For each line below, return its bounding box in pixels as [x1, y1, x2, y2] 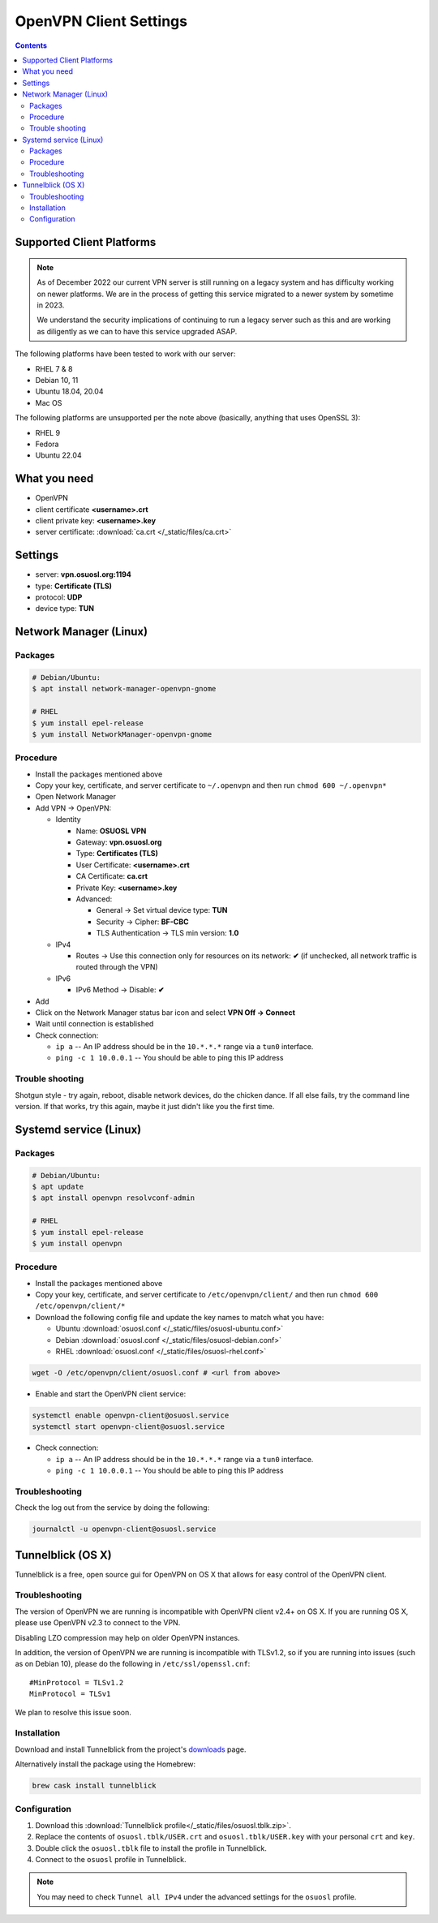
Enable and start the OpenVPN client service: [35, 1388, 187, 1399]
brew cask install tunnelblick [32, 1781, 157, 1791]
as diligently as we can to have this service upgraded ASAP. [36, 326, 238, 336]
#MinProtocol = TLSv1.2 [29, 1678, 124, 1687]
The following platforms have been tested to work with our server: [15, 349, 236, 359]
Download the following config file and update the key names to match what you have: [35, 1312, 324, 1322]
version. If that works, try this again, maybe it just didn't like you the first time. [15, 1101, 275, 1111]
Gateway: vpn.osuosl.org [75, 837, 162, 847]
